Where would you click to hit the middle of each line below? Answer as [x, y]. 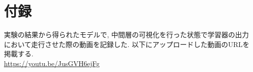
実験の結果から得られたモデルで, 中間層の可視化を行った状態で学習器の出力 [126, 35]
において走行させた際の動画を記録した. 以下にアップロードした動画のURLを [127, 44]
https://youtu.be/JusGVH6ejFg [52, 63]
